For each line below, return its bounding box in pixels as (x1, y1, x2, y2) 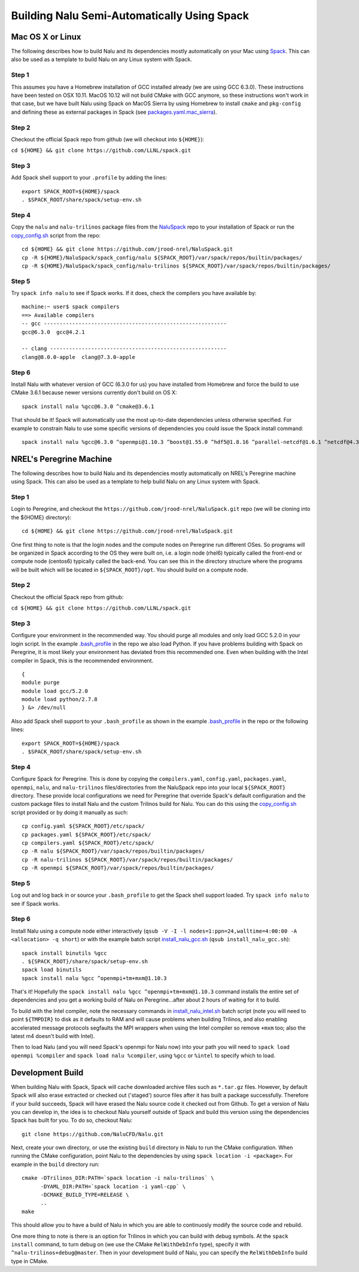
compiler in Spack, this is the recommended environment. (11, 657, 154, 664)
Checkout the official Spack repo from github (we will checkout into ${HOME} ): (11, 135, 205, 143)
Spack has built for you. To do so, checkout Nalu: (11, 1116, 133, 1124)
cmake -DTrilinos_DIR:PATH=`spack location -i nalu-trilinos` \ (22, 1174, 215, 1182)
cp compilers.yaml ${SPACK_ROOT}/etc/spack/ (22, 839, 155, 846)
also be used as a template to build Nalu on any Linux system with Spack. (11, 56, 193, 63)
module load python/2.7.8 (22, 696, 98, 703)
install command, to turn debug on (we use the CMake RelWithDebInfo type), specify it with (11, 1240, 251, 1247)
